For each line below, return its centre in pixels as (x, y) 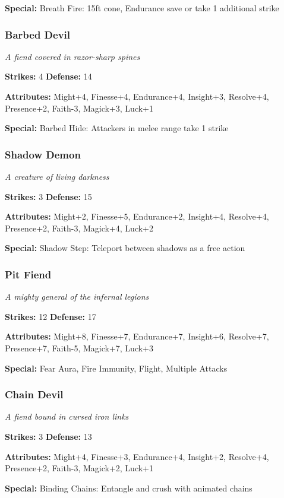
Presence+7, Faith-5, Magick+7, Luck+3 (79, 348)
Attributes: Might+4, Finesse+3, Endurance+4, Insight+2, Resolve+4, (137, 456)
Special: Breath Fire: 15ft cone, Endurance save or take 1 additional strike (142, 8)
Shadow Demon (43, 154)
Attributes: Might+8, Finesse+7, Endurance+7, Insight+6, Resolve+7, (137, 336)
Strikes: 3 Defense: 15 (48, 196)
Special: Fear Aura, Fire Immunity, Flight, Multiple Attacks (116, 368)
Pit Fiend (28, 274)
